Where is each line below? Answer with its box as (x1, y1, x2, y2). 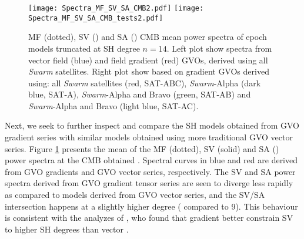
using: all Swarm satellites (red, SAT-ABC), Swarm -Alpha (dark (28, 76, 261, 89)
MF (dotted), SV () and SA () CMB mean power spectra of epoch (28, 31, 267, 43)
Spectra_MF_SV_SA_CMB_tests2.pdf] (28, 14, 163, 22)
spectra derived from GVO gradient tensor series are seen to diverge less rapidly (5, 177, 293, 189)
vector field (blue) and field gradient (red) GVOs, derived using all (28, 53, 268, 66)
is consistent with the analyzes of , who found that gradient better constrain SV (5, 211, 293, 224)
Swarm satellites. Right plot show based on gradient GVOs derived (28, 65, 269, 78)
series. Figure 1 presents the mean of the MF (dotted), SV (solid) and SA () (5, 142, 279, 154)
